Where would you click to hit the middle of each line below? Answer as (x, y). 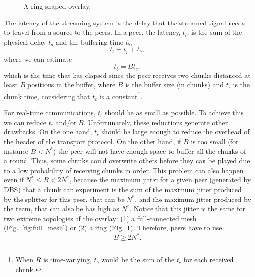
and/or (66, 122)
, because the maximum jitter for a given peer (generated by (160, 180)
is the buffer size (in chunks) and (175, 85)
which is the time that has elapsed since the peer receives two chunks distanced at (127, 75)
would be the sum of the (138, 260)
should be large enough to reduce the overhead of (175, 132)
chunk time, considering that (47, 96)
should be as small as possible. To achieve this (174, 113)
